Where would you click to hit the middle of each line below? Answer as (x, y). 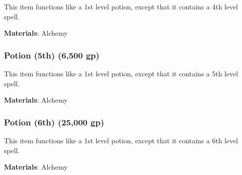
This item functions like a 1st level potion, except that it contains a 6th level (121, 140)
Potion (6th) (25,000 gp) (54, 122)
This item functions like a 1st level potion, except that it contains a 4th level (121, 6)
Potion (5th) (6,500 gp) (52, 55)
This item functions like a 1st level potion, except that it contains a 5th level (121, 73)
